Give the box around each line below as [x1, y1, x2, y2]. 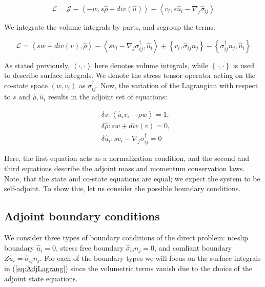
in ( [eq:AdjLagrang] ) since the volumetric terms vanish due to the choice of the [4, 263, 252, 274]
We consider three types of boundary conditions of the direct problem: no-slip [4, 232, 249, 242]
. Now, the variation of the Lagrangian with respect [96, 79, 258, 90]
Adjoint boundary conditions [4, 208, 160, 224]
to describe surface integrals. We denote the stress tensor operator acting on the [4, 70, 255, 80]
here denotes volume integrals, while [94, 59, 209, 70]
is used [233, 59, 255, 70]
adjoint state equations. [4, 273, 78, 284]
